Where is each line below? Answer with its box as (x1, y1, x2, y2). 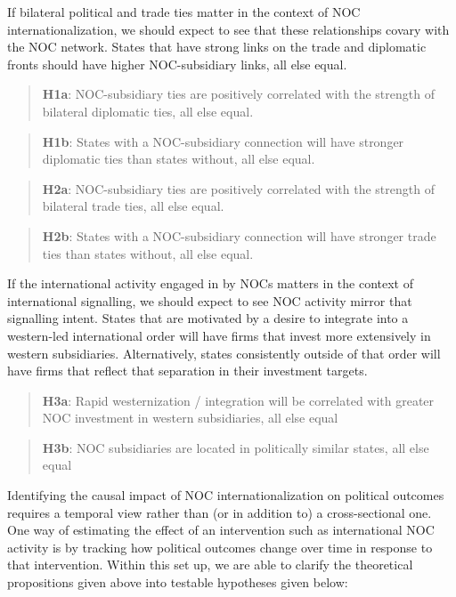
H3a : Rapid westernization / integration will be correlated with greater (42, 391, 435, 409)
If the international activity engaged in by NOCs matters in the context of (7, 274, 414, 293)
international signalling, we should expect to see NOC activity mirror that (7, 291, 412, 310)
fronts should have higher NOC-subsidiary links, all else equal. (7, 54, 347, 73)
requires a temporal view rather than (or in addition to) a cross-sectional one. (7, 503, 432, 521)
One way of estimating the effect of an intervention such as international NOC (7, 520, 435, 539)
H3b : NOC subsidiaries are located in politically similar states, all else (42, 438, 429, 456)
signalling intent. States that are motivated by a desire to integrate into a (7, 309, 409, 327)
